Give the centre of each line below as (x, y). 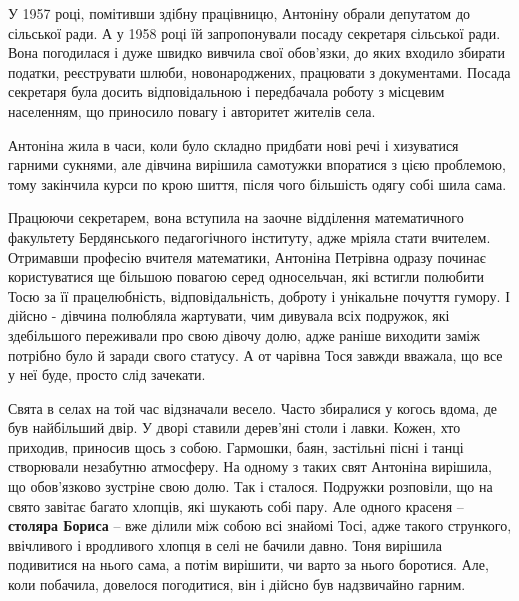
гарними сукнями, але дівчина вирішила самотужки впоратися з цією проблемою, (257, 164)
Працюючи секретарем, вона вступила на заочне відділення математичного (236, 217)
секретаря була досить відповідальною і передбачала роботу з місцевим (226, 91)
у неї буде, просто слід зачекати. (107, 374)
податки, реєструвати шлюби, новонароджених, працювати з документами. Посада (259, 71)
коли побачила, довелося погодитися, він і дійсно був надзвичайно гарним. (237, 584)
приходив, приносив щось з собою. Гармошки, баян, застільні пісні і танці (236, 446)
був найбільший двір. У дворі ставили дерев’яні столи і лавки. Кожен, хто (234, 427)
